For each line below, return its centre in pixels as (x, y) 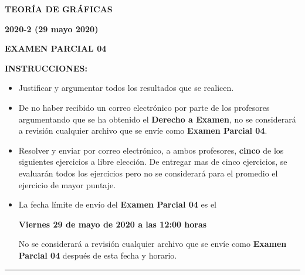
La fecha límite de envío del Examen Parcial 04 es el (117, 204)
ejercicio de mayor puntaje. (67, 184)
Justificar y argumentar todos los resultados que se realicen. (126, 88)
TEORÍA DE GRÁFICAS (59, 9)
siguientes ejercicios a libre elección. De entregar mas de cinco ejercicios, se (153, 162)
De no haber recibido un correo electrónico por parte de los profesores (144, 107)
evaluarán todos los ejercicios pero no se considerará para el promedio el (148, 173)
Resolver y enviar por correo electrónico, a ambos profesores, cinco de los (151, 150)
